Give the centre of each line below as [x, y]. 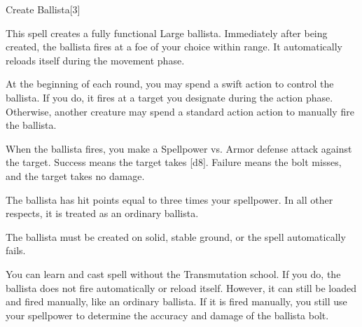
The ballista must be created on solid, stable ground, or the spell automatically [176, 236]
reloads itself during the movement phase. [95, 60]
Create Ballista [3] [43, 9]
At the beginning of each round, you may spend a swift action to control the [170, 84]
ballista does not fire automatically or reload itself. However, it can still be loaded [181, 287]
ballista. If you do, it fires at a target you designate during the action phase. [169, 97]
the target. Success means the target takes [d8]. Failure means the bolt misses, [174, 162]
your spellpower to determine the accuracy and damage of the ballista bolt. [167, 315]
